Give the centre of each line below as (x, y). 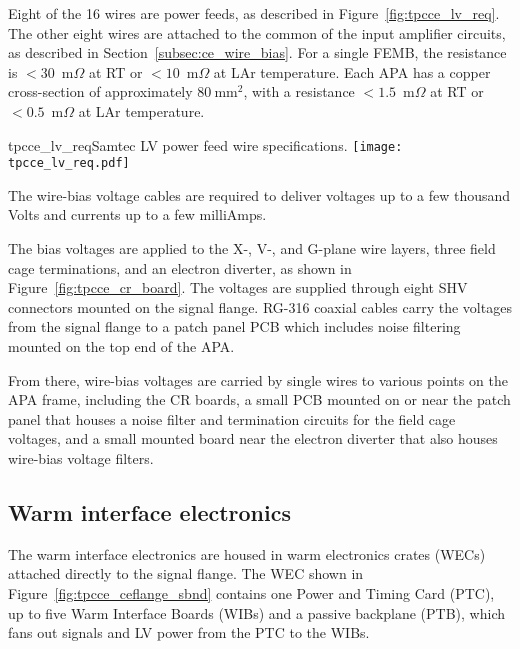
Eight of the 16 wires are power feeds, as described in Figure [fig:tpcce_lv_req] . (254, 13)
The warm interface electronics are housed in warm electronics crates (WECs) (247, 553)
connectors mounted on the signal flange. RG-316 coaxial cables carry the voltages (260, 306)
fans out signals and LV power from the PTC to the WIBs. (189, 632)
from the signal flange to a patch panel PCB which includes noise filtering (234, 326)
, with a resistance (299, 91)
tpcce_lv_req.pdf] (69, 163)
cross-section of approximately (100, 91)
